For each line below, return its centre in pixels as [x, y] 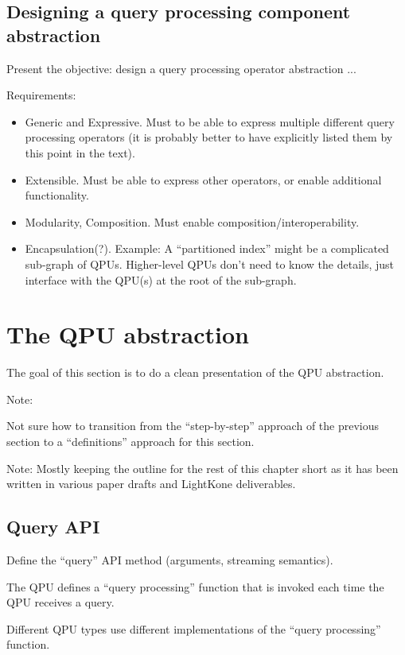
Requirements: [41, 95]
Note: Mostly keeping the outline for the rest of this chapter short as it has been [202, 468]
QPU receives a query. [60, 602]
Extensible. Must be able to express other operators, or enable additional [203, 179]
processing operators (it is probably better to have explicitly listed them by [209, 137]
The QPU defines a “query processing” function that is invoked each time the [195, 586]
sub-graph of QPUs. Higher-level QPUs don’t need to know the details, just [210, 264]
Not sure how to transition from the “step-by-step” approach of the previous [193, 426]
